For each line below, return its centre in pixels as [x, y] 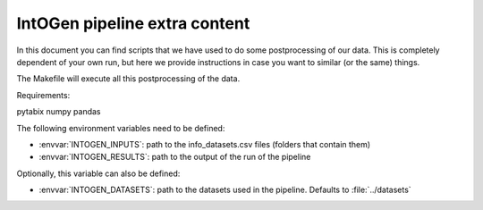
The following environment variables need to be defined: [121, 128]
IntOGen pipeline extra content [133, 23]
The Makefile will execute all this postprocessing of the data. [128, 79]
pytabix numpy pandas [59, 112]
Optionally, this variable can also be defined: [98, 173]
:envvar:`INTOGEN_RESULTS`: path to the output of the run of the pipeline [175, 157]
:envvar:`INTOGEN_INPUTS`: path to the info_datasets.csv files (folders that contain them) [205, 144]
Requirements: [43, 95]
